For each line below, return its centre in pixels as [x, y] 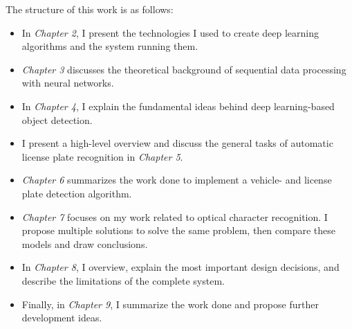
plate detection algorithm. [77, 193]
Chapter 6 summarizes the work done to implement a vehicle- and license [177, 180]
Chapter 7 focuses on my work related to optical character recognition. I [175, 216]
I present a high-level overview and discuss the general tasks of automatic [177, 143]
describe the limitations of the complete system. [123, 280]
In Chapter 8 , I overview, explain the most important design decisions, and [180, 267]
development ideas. [62, 318]
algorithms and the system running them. [110, 46]
